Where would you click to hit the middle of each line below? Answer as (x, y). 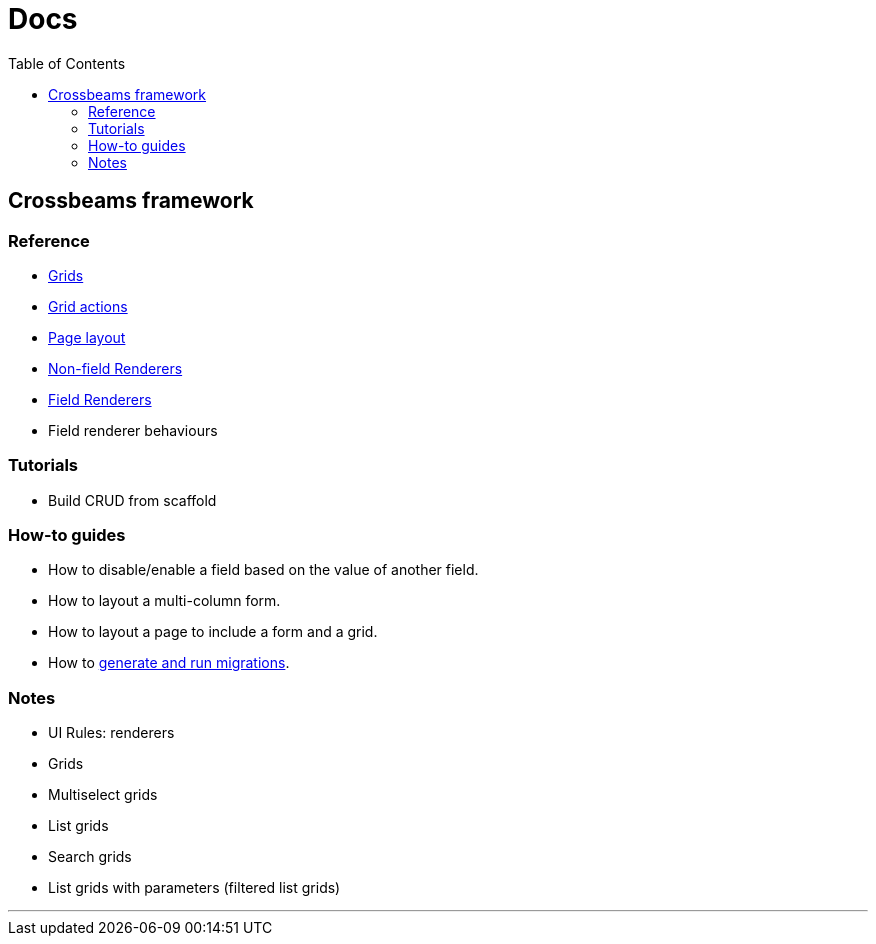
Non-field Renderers (115, 368)
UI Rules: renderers (111, 733)
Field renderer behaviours (133, 430)
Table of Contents (67, 63)
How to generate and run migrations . (169, 663)
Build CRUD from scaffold (132, 500)
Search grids (90, 857)
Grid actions (88, 306)
